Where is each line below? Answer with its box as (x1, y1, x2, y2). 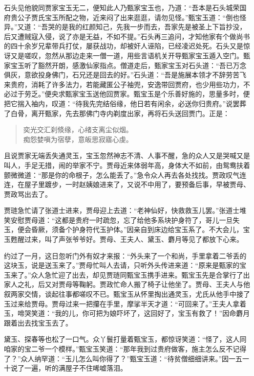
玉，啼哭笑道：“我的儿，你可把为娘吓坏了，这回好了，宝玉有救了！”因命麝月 (4, 308, 250, 318)
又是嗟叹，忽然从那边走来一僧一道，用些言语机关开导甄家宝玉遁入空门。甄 (10, 50, 250, 60)
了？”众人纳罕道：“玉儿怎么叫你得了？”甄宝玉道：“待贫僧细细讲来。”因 (4, 353, 229, 363)
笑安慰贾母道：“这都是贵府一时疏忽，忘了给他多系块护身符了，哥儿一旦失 (4, 214, 240, 225)
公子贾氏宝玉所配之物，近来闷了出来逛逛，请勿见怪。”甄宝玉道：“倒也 (17, 12, 240, 22)
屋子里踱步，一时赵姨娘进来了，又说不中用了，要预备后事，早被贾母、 (24, 179, 250, 189)
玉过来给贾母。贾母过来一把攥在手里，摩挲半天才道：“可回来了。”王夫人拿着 (4, 298, 247, 308)
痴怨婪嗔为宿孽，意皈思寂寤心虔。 (23, 134, 133, 144)
